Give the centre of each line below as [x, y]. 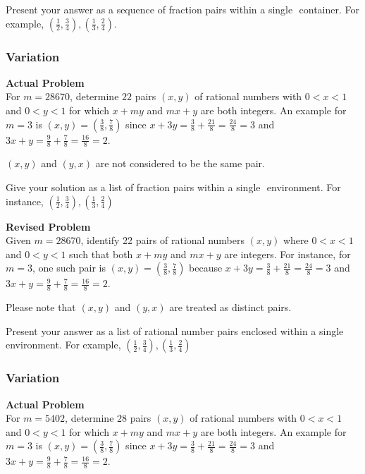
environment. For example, [63, 345]
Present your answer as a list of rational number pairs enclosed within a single [175, 330]
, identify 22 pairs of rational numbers [162, 240]
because [206, 268]
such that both [101, 254]
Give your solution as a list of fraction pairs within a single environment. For [173, 187]
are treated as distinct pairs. [230, 307]
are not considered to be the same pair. [180, 163]
